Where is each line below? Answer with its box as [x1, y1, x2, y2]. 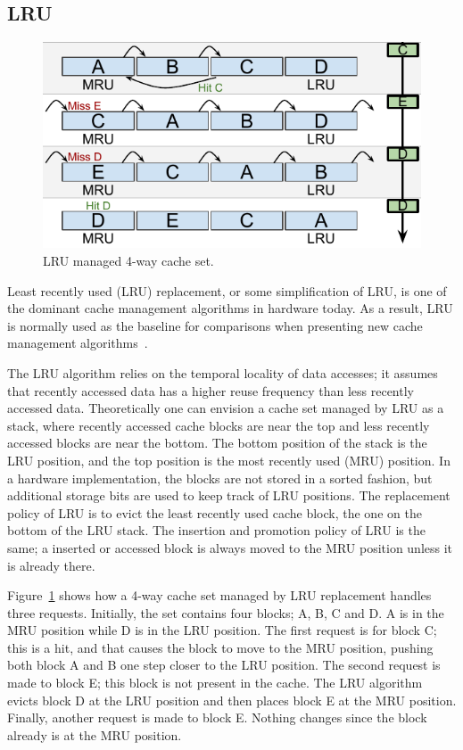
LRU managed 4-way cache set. [43, 251, 214, 269]
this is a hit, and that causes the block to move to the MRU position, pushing [7, 638, 434, 656]
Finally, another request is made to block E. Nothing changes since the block [7, 708, 427, 727]
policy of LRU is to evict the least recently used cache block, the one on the [7, 503, 422, 522]
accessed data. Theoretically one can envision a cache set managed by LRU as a [7, 399, 444, 417]
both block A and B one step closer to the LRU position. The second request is [7, 655, 441, 674]
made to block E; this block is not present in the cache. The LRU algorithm [7, 673, 423, 692]
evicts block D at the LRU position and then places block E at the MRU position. [7, 690, 457, 709]
